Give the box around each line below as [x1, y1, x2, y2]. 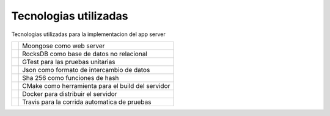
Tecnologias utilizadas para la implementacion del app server [11, 31, 166, 38]
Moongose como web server [22, 42, 105, 50]
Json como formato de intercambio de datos [22, 65, 150, 74]
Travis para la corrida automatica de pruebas [22, 98, 152, 106]
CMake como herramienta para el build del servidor [22, 81, 170, 90]
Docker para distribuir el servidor [22, 89, 117, 98]
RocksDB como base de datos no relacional [22, 49, 148, 58]
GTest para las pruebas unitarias [22, 57, 116, 66]
